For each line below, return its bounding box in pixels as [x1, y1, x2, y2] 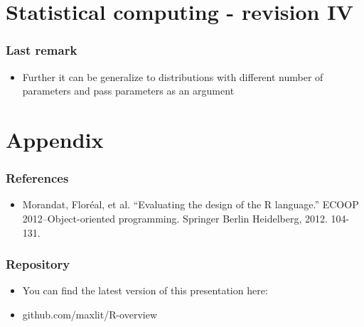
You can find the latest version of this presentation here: [22, 283, 268, 298]
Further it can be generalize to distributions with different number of [22, 69, 323, 84]
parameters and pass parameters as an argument [22, 83, 235, 98]
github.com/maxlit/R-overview [22, 306, 158, 321]
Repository [6, 255, 70, 273]
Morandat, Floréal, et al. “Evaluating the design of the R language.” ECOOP [22, 197, 359, 212]
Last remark [6, 41, 77, 59]
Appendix [6, 124, 104, 154]
